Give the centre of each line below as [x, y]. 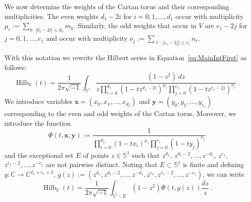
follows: [16, 67]
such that [146, 155]
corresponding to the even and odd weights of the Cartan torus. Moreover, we [120, 113]
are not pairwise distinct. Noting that [102, 164]
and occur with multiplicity [87, 38]
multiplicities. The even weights [52, 16]
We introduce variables [38, 101]
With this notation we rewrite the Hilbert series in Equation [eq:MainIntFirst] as [126, 57]
